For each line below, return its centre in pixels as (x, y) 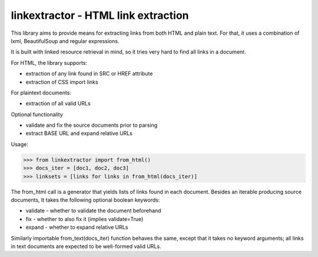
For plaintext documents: (41, 93)
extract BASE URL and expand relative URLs (79, 133)
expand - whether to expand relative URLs (77, 228)
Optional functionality (37, 114)
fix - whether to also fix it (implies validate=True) (85, 219)
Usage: (20, 144)
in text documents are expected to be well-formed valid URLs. (86, 246)
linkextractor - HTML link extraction (100, 15)
